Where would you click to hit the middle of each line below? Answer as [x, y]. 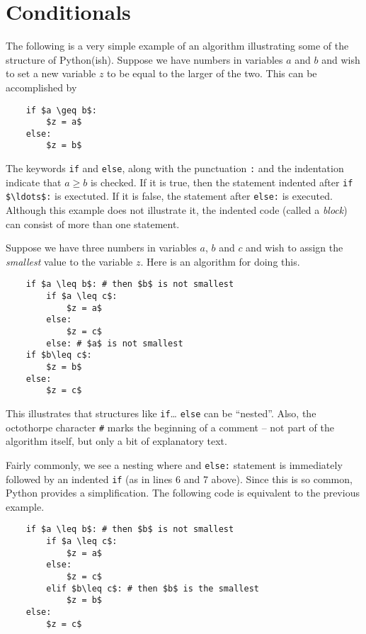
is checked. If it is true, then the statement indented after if [222, 182]
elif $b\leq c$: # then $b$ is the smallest [153, 588]
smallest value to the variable [69, 261]
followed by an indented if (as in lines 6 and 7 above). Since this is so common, [179, 479]
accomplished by [41, 87]
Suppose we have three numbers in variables [101, 248]
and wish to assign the [294, 248]
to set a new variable [51, 73]
